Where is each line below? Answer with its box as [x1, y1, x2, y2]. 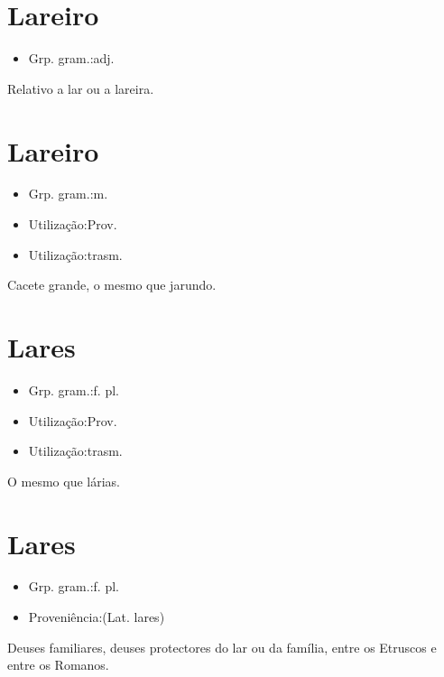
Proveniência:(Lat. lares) [28, 607, 165, 626]
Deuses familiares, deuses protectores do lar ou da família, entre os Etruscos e [7, 637, 437, 656]
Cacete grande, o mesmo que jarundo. [7, 275, 217, 294]
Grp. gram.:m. [28, 184, 108, 203]
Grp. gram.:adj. [28, 49, 115, 68]
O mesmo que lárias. [7, 471, 121, 490]
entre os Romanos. [7, 655, 109, 674]
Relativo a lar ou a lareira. [7, 79, 154, 97]
